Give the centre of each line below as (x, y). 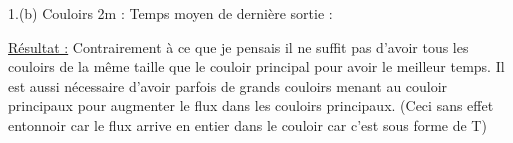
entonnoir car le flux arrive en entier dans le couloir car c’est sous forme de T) (247, 124)
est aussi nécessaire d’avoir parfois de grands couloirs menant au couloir (228, 85)
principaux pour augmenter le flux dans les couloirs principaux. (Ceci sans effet (251, 105)
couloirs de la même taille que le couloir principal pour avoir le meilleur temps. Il (256, 66)
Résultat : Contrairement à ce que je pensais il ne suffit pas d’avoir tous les (238, 46)
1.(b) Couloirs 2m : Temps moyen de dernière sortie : (170, 13)
